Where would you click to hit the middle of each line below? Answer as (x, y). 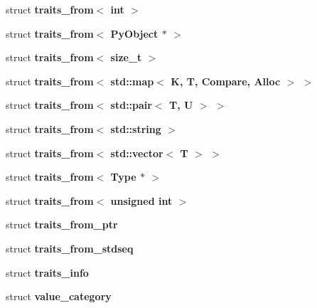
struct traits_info (47, 272)
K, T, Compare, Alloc (226, 81)
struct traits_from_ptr (62, 224)
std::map (132, 81)
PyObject (134, 33)
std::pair (131, 105)
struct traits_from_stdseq (70, 248)
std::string (136, 128)
